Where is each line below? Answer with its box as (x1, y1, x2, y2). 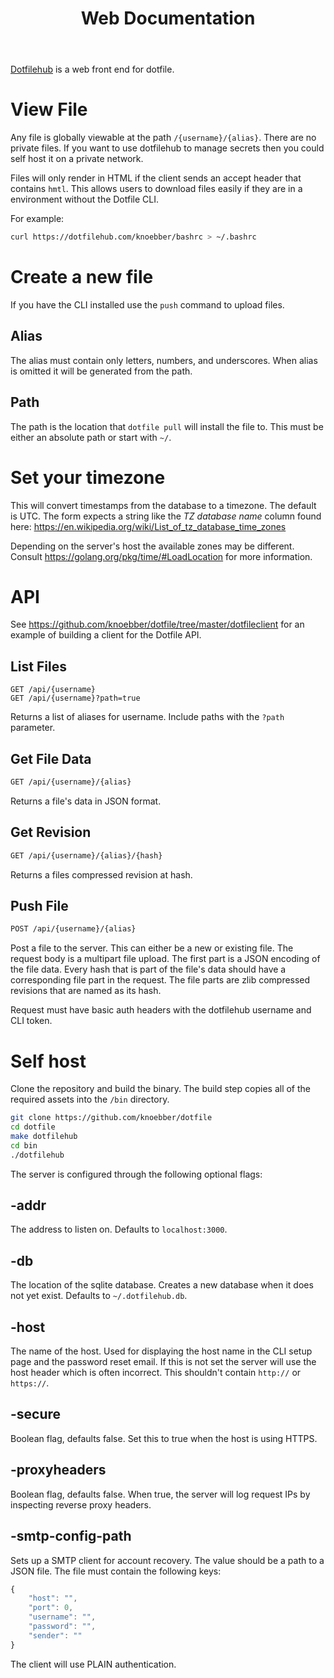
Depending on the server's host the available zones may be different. (10, 540, 295, 552)
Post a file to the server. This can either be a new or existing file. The (10, 942, 294, 954)
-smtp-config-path (10, 1528, 132, 1545)
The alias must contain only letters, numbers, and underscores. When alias (10, 354, 318, 366)
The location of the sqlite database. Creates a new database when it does (10, 1279, 314, 1291)
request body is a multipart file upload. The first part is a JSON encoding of (10, 953, 321, 965)
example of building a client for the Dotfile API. (10, 629, 202, 641)
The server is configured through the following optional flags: (10, 1168, 263, 1180)
